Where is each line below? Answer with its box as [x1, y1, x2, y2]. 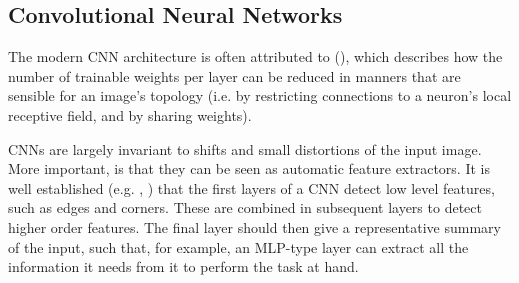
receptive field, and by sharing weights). [8, 104, 252, 125]
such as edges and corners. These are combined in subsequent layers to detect [8, 197, 482, 218]
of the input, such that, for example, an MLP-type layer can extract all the [8, 236, 469, 257]
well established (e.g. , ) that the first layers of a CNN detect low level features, [8, 177, 495, 198]
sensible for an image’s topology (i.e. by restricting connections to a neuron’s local [8, 85, 512, 106]
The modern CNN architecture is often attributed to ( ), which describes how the [8, 46, 503, 67]
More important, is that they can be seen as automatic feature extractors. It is [8, 158, 490, 179]
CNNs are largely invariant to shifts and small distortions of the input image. [8, 138, 482, 159]
